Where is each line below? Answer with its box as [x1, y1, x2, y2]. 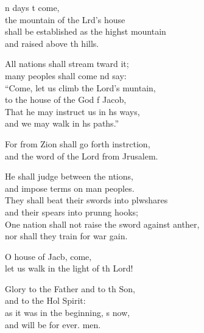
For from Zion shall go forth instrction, [5, 137, 150, 150]
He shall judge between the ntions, [5, 170, 133, 183]
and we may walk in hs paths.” [5, 117, 119, 130]
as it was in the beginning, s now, [5, 306, 130, 319]
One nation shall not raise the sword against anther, [5, 217, 200, 230]
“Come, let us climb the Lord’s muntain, [5, 81, 156, 94]
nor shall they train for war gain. [5, 230, 128, 242]
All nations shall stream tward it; [5, 57, 129, 70]
